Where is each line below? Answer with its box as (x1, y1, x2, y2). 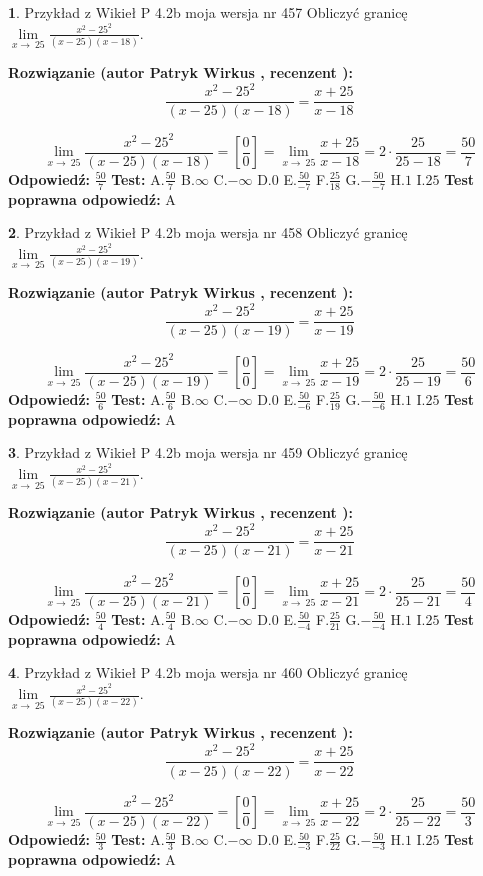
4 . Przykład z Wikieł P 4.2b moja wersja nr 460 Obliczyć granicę (8, 662, 408, 683)
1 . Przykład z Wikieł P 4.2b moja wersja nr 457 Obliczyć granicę (8, 2, 408, 22)
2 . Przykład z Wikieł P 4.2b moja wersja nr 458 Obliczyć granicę (8, 222, 408, 243)
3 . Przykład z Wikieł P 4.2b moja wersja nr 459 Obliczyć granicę (8, 442, 408, 463)
